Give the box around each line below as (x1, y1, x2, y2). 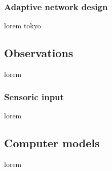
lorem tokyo (4, 20, 41, 31)
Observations (4, 45, 73, 61)
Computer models (4, 135, 100, 150)
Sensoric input (4, 90, 64, 103)
